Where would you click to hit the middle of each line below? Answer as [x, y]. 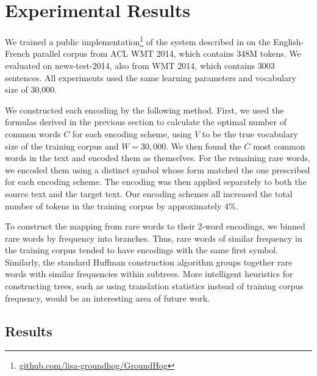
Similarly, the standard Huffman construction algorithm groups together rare [149, 262]
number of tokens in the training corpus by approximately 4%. [122, 205]
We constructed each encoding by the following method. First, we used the [144, 110]
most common [279, 146]
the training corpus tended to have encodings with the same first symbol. [142, 250]
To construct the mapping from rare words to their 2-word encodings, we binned [155, 226]
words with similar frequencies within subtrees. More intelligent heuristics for [149, 274]
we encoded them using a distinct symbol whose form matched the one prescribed [158, 169]
